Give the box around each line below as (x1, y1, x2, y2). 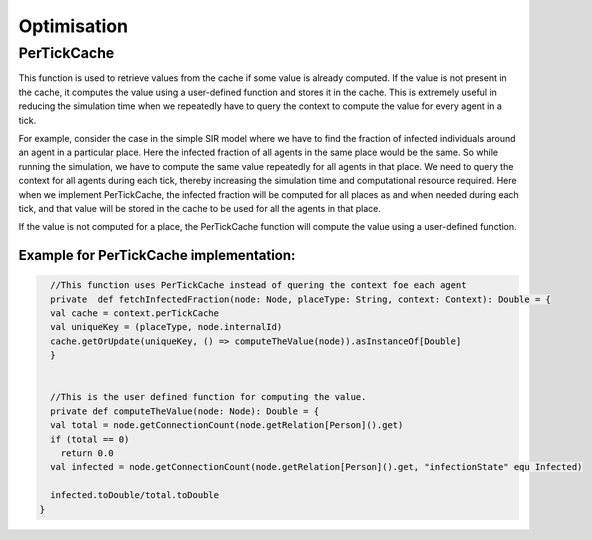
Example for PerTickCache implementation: (18, 247, 296, 264)
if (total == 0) (50, 433, 130, 445)
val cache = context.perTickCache (50, 308, 220, 319)
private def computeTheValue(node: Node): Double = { (50, 405, 320, 417)
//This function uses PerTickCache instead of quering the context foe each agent (50, 280, 467, 291)
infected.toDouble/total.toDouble (50, 490, 220, 501)
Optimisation (18, 15, 129, 37)
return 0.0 (60, 447, 114, 459)
